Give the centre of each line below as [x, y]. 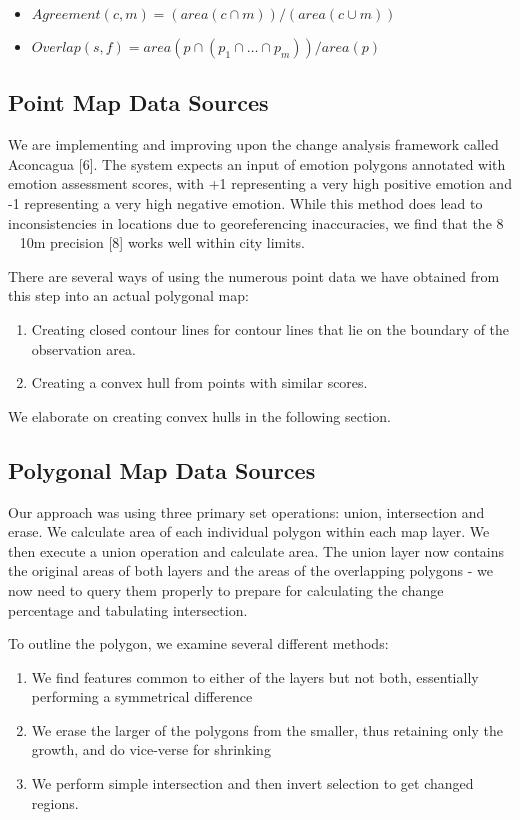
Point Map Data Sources [138, 102]
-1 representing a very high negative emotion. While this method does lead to [245, 202]
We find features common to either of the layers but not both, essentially [255, 676]
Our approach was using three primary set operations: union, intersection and [246, 511]
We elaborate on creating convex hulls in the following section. [199, 415]
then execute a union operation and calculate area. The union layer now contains [256, 550]
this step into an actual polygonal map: [128, 295]
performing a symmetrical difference [142, 696]
